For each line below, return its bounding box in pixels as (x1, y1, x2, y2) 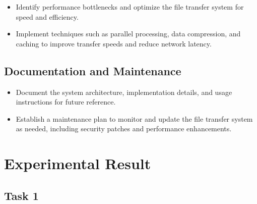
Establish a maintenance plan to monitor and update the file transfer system (16, 113, 253, 124)
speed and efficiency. (16, 11, 79, 22)
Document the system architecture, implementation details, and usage (16, 86, 232, 97)
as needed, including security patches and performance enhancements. (16, 123, 232, 134)
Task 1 (4, 187, 39, 203)
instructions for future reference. (16, 96, 116, 107)
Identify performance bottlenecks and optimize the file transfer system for (16, 2, 244, 12)
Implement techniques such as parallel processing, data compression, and (16, 28, 241, 39)
